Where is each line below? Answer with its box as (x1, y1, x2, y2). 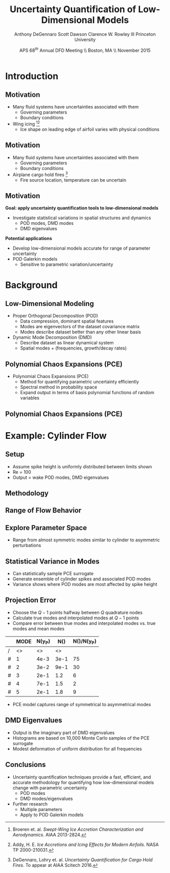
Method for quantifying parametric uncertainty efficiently (20, 379, 139, 385)
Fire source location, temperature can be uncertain (20, 177, 126, 183)
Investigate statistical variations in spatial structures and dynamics (12, 215, 151, 221)
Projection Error (5, 596, 57, 605)
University (74, 37, 96, 43)
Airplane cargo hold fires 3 (12, 170, 68, 178)
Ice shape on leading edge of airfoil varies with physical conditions (20, 126, 159, 132)
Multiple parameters (20, 806, 62, 812)
